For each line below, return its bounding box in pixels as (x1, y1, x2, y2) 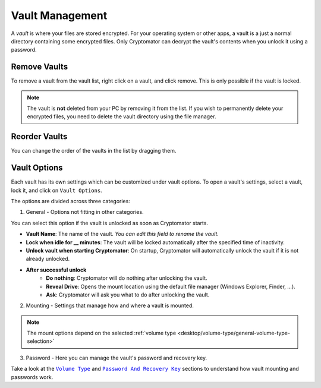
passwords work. (11, 373, 53, 380)
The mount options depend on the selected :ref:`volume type (27, 330, 177, 337)
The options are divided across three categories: (11, 198, 130, 204)
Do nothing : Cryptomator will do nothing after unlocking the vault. (46, 275, 207, 282)
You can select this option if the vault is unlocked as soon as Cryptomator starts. (11, 219, 208, 226)
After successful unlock (26, 266, 87, 273)
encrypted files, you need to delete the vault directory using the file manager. (27, 113, 216, 120)
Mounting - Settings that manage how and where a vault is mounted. (26, 302, 194, 309)
